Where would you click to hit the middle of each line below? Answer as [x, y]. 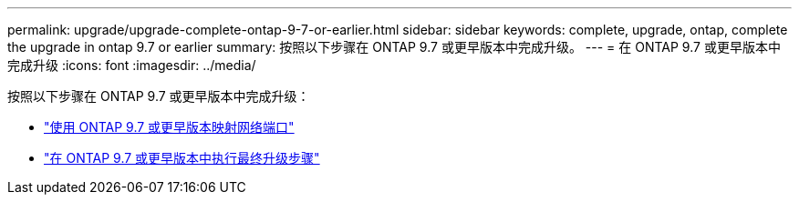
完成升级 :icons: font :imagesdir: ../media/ [132, 65]
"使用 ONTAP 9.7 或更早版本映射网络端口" [169, 127]
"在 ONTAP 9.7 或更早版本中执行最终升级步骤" [182, 158]
